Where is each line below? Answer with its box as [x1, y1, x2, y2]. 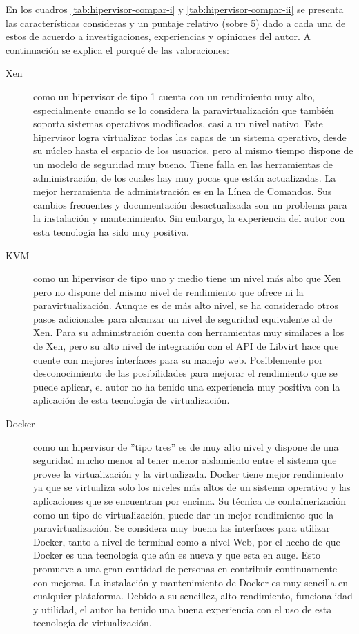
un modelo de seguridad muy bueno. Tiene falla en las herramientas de [33, 156, 333, 171]
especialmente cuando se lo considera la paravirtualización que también [33, 102, 334, 117]
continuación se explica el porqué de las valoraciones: [6, 42, 229, 57]
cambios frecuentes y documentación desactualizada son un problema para [33, 197, 347, 212]
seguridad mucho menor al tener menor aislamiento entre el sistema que [33, 453, 337, 467]
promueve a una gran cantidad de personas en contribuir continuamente [33, 561, 338, 575]
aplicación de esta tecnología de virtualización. [33, 393, 230, 407]
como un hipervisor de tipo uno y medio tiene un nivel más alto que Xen [33, 271, 341, 286]
